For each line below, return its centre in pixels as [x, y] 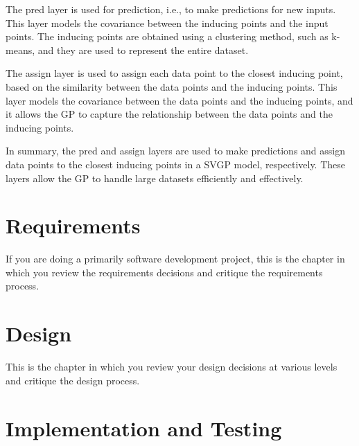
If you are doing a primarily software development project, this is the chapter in [175, 259]
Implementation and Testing [144, 428]
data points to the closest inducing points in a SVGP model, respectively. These [176, 164]
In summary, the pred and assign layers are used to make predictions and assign [176, 151]
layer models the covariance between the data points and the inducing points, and [179, 100]
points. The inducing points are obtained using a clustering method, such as [167, 36]
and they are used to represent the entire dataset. [143, 50]
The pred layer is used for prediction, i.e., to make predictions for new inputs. [171, 9]
